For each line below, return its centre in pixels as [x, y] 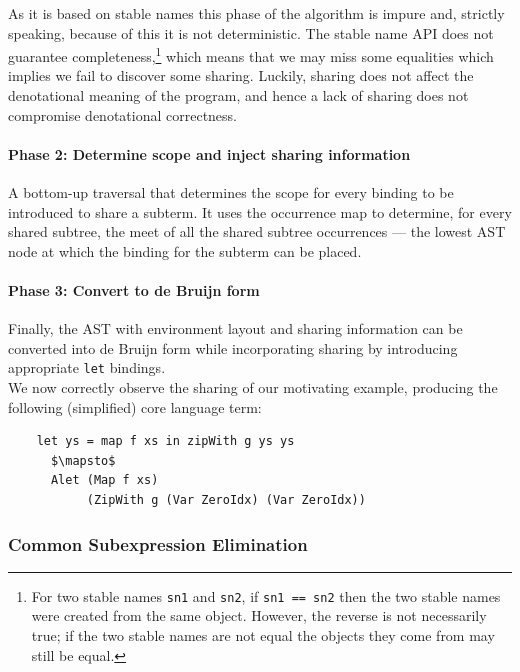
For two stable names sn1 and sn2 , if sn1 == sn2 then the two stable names [266, 595]
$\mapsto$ [83, 460]
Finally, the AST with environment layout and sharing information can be [235, 328]
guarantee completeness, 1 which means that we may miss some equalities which [251, 54]
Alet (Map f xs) [104, 480]
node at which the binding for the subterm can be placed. [185, 250]
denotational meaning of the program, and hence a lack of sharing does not [238, 95]
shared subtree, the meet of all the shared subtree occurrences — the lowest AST [257, 231]
